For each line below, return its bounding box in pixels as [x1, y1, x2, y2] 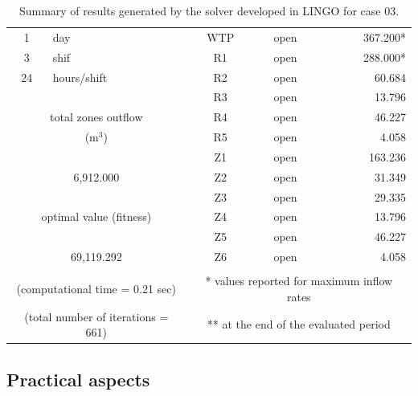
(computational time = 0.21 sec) [16, 280, 176, 297]
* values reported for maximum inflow [205, 272, 393, 289]
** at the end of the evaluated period [207, 316, 391, 333]
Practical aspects [6, 366, 150, 391]
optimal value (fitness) [41, 208, 152, 225]
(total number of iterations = [24, 308, 169, 325]
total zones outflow [50, 108, 143, 125]
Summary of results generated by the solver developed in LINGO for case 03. [18, 2, 400, 18]
